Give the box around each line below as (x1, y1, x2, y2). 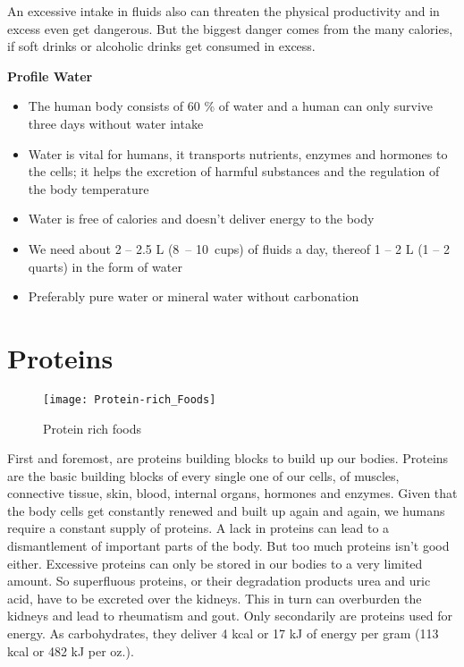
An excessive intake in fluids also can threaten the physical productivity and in (7, 2, 440, 20)
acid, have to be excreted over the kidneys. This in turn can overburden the (7, 588, 422, 607)
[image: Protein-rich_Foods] (43, 393, 216, 406)
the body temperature (28, 179, 149, 198)
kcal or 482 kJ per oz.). (7, 641, 134, 660)
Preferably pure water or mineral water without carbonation (28, 287, 359, 306)
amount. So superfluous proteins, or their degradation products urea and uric (7, 571, 431, 590)
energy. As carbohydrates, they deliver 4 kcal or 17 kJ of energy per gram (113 (7, 624, 439, 643)
